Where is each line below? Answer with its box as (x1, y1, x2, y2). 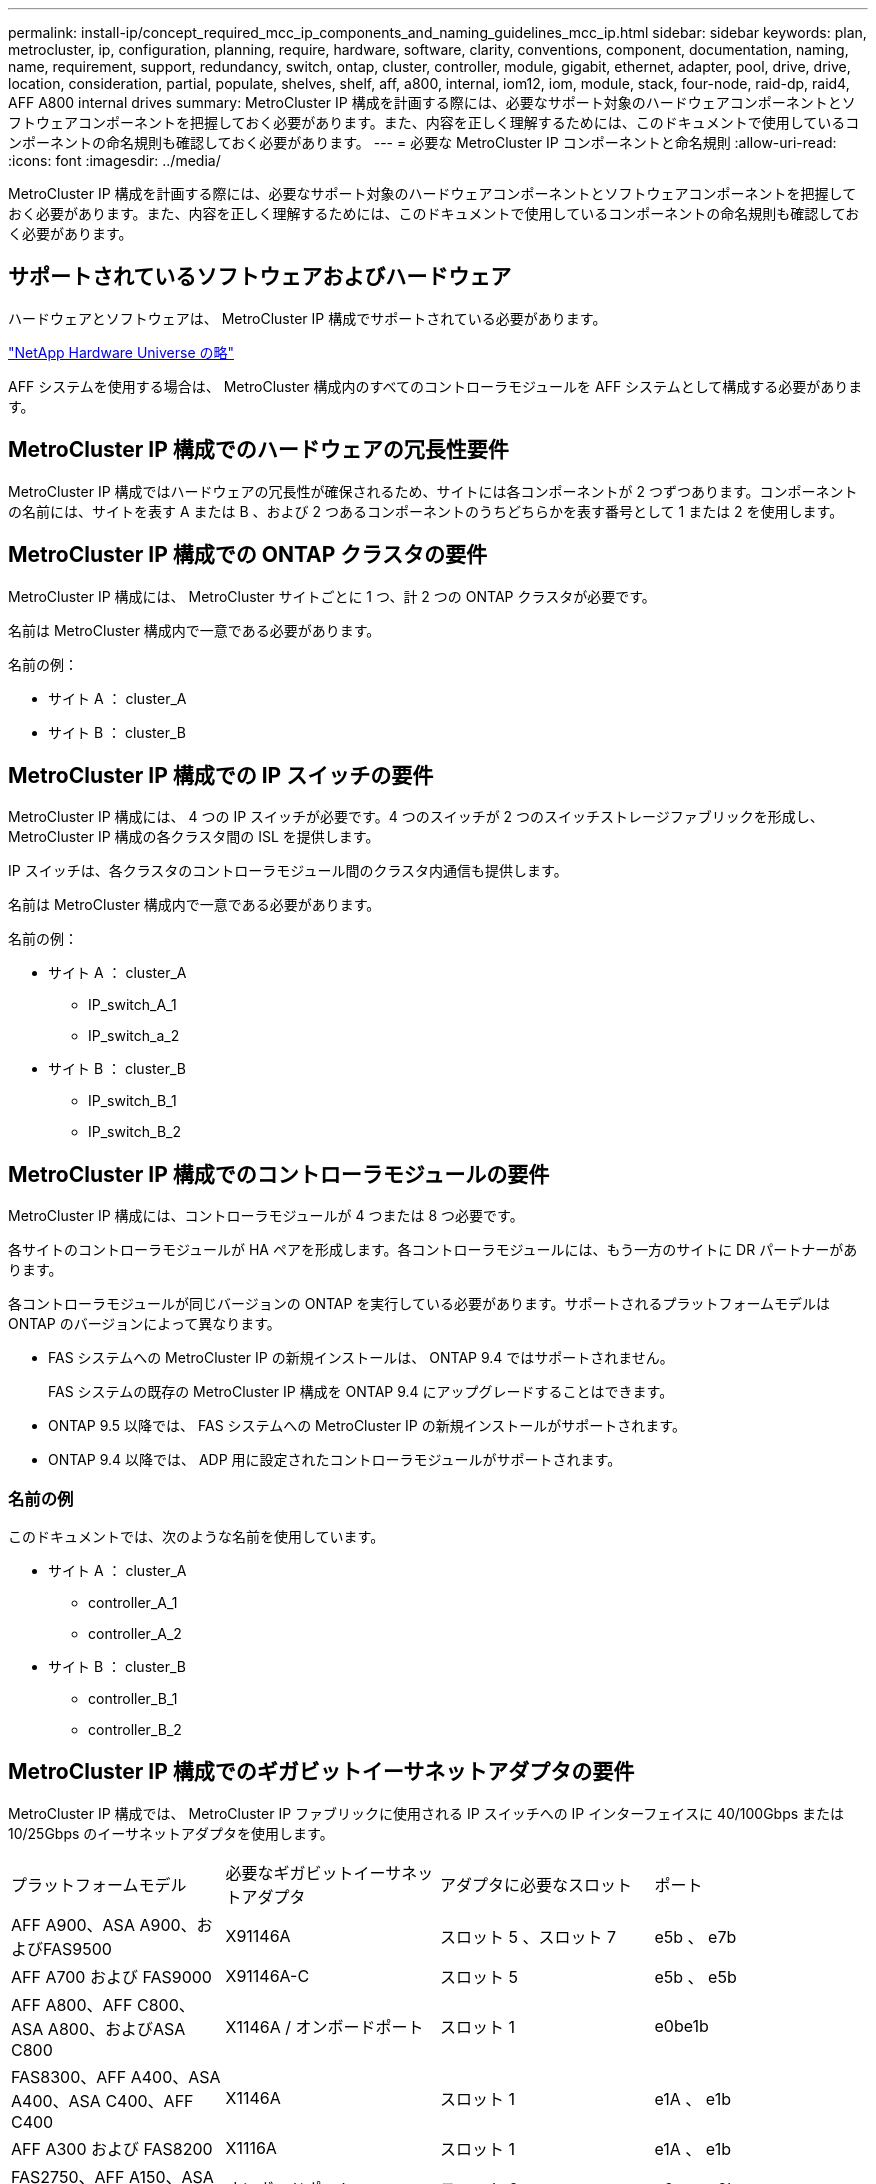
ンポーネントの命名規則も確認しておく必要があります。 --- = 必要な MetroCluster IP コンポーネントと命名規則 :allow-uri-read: (8, 134, 837, 151)
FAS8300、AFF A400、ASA (11, 2066, 221, 2087)
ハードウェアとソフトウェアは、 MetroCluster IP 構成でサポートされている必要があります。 (8, 309, 607, 327)
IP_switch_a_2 (88, 1027, 180, 1045)
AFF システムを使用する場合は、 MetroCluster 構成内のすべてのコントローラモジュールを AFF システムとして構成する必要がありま (8, 377, 863, 395)
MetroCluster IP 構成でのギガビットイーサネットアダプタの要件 (8, 1759, 635, 1785)
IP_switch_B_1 (88, 1092, 177, 1110)
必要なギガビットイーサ (225, 1862, 402, 1883)
